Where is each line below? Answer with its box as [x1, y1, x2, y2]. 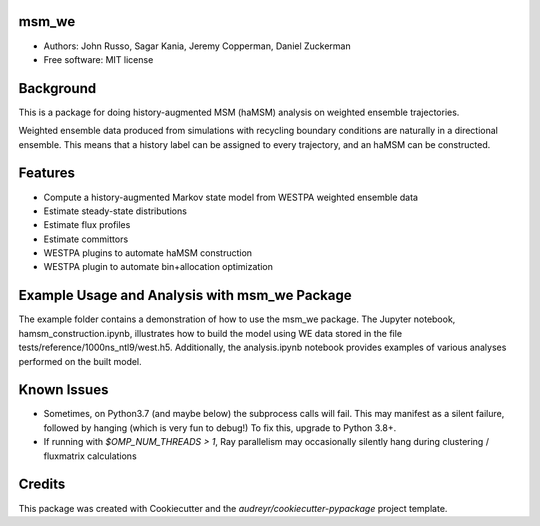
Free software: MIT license [43, 53, 154, 65]
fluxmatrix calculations [43, 450, 137, 462]
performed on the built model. [18, 355, 142, 367]
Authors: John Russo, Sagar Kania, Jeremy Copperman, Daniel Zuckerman [43, 40, 352, 52]
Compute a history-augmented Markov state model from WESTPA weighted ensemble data [43, 191, 419, 203]
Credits [18, 476, 66, 493]
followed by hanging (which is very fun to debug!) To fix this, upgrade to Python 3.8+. [43, 421, 397, 434]
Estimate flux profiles [43, 219, 131, 231]
